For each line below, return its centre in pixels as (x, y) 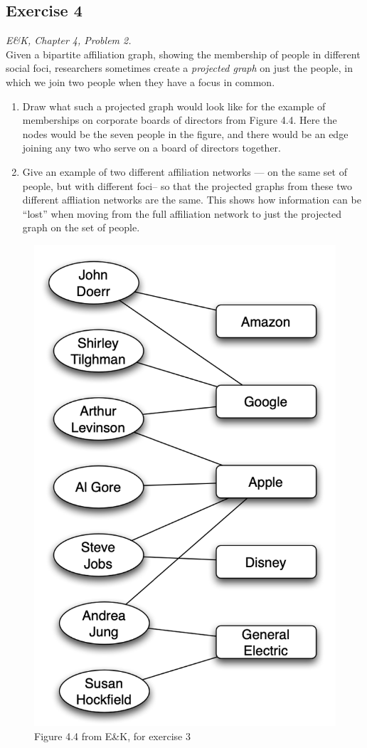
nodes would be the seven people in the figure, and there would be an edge (185, 133)
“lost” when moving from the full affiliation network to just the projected (182, 213)
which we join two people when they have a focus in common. (140, 81)
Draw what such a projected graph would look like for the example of (174, 106)
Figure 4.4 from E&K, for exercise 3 (112, 736)
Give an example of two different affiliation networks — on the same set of (185, 171)
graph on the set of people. (81, 227)
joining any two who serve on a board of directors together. (151, 148)
